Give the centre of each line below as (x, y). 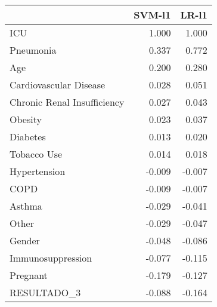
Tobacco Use (36, 154)
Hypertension (38, 171)
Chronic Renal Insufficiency (67, 102)
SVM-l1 (152, 15)
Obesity (26, 119)
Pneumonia (33, 50)
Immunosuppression (51, 258)
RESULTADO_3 (45, 292)
